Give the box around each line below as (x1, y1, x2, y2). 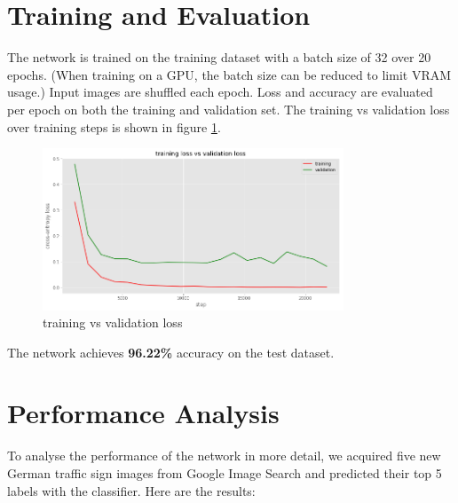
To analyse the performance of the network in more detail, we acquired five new (7, 446, 441, 465)
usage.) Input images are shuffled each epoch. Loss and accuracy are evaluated (7, 83, 433, 101)
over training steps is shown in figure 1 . (7, 117, 221, 136)
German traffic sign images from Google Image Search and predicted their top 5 (7, 464, 442, 483)
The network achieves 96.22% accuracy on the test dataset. (7, 342, 335, 361)
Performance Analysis (7, 395, 280, 431)
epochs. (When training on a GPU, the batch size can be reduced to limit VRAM (7, 65, 452, 83)
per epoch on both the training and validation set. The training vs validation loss (7, 99, 450, 118)
